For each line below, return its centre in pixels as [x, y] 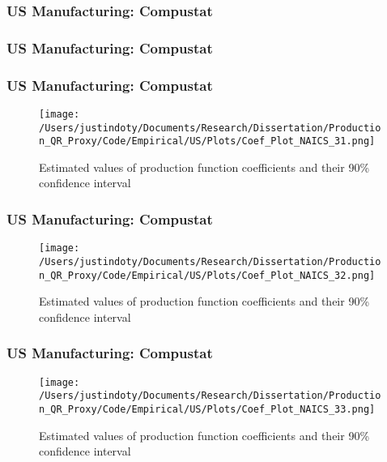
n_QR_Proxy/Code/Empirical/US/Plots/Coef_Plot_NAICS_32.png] [207, 275]
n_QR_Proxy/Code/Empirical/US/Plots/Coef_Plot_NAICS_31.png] [207, 141]
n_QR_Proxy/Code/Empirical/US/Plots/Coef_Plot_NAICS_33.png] [207, 409]
